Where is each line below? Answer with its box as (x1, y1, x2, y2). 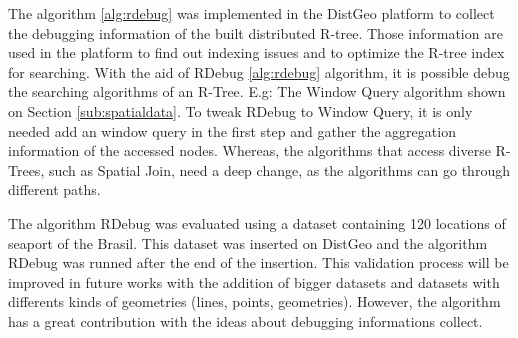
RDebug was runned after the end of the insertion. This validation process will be (8, 252, 509, 273)
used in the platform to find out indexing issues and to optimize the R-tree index (8, 42, 505, 63)
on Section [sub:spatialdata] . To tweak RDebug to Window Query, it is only (8, 100, 473, 121)
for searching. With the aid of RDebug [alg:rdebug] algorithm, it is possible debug (8, 61, 510, 82)
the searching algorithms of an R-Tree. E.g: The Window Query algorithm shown (8, 81, 506, 102)
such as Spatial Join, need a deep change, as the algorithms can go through (48, 159, 510, 180)
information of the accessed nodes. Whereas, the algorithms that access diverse (8, 140, 491, 161)
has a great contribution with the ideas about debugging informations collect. (8, 310, 483, 331)
